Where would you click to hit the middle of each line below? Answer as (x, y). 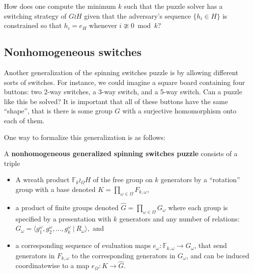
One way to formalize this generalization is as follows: (85, 137)
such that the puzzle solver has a (173, 6)
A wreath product (42, 179)
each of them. (24, 120)
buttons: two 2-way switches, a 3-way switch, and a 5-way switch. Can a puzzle (123, 92)
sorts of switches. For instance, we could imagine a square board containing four (125, 82)
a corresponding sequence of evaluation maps (83, 245)
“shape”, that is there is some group (58, 111)
